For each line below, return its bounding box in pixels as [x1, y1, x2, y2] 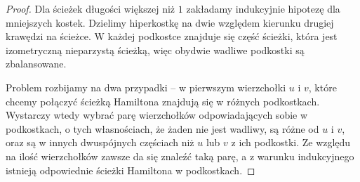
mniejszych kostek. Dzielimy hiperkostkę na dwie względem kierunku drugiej [6, 15, 334, 30]
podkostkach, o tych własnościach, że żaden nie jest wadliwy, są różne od [6, 121, 319, 136]
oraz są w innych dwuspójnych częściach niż [6, 135, 194, 150]
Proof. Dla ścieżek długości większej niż [6, 1, 175, 15]
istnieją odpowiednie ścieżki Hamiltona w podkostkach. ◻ [6, 162, 255, 177]
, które [308, 79, 337, 94]
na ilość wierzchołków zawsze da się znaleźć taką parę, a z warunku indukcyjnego [6, 148, 354, 163]
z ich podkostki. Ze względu [231, 135, 351, 150]
